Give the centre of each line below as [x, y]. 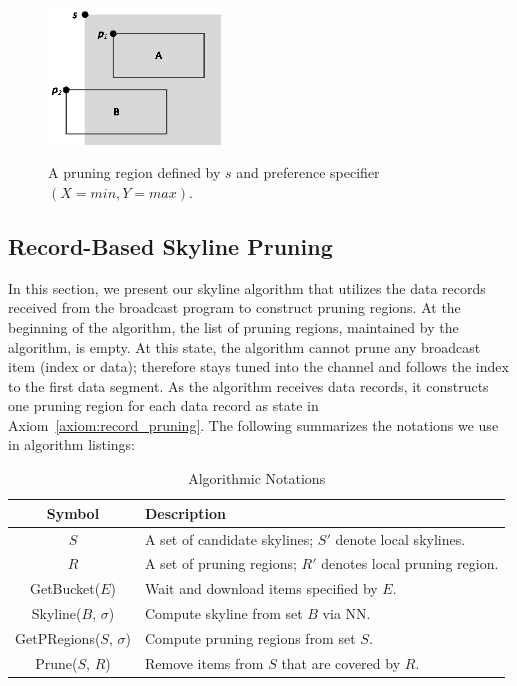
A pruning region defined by [134, 172]
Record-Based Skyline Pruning [170, 245]
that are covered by [341, 662]
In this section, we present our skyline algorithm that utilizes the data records [247, 287]
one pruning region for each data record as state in [163, 405]
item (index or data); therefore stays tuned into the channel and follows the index [258, 366]
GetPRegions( [58, 637]
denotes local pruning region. [410, 563]
